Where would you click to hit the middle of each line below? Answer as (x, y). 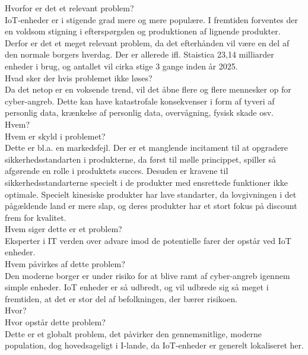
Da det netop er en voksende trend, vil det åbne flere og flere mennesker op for (148, 89)
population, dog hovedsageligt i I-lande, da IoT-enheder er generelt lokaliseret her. (154, 345)
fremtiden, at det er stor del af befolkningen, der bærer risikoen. (121, 298)
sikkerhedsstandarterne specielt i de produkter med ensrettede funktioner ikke (147, 182)
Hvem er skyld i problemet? (55, 136)
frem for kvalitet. (36, 217)
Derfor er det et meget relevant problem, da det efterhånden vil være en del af (147, 42)
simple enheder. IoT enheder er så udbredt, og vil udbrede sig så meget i (137, 287)
